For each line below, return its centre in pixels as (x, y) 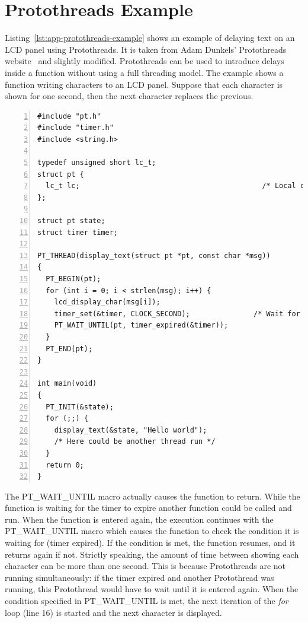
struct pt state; (71, 221)
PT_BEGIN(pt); (73, 279)
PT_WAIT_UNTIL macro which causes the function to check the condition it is (152, 531)
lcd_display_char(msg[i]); (107, 302)
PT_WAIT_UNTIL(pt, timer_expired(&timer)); (141, 325)
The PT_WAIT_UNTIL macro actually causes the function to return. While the (153, 496)
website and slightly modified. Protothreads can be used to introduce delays (145, 61)
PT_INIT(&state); (80, 407)
